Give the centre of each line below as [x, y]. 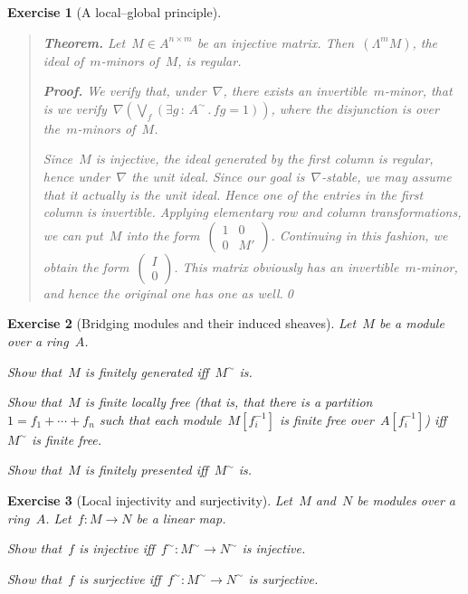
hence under [76, 176]
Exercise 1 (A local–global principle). [115, 12]
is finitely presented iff [146, 470]
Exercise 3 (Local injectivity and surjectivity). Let [150, 500]
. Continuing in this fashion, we [359, 235]
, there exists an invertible [295, 91]
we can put [73, 235]
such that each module [160, 419]
